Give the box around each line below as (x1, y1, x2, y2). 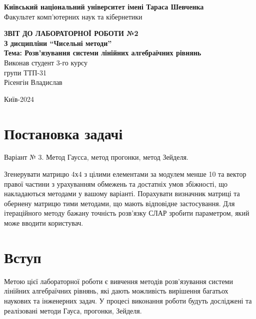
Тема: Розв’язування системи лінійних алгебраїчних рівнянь (4, 47, 201, 58)
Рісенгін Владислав (4, 77, 62, 87)
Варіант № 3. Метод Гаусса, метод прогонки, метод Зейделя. (4, 152, 188, 162)
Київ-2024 (4, 93, 34, 104)
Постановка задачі (4, 123, 123, 143)
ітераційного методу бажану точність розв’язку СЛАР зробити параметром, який (4, 208, 249, 218)
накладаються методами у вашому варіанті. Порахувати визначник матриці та (4, 188, 240, 199)
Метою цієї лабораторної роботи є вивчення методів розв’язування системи (4, 276, 233, 286)
